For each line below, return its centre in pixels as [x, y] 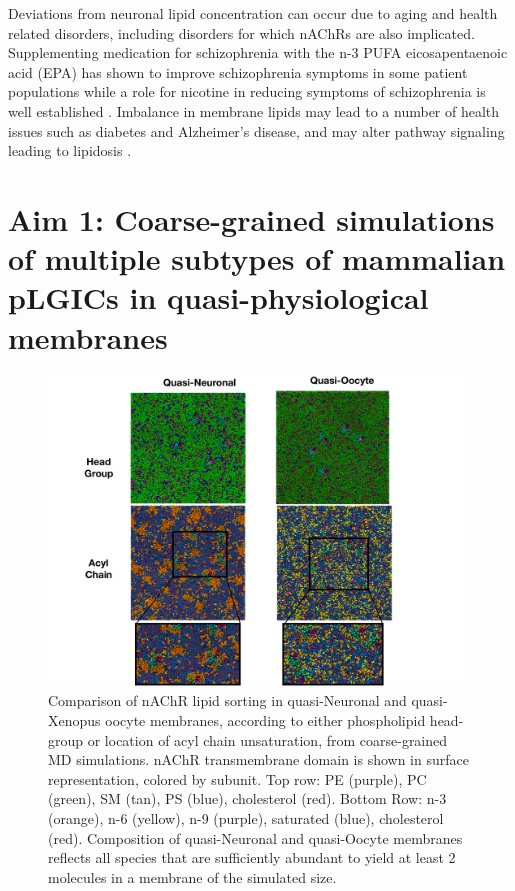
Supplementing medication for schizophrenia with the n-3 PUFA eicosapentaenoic [258, 52]
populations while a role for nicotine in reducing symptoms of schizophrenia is [247, 91]
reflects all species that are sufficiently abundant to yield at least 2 [252, 857]
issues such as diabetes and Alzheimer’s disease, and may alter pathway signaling [256, 130]
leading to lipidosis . [70, 150]
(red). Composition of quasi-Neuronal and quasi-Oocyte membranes [255, 837]
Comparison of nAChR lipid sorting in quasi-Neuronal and [227, 700]
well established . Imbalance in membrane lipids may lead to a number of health [254, 110]
